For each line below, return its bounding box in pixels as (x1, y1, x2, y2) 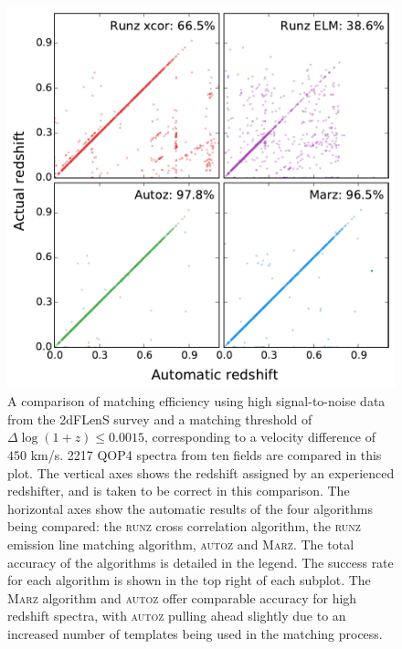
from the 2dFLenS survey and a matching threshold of (7, 409, 312, 428)
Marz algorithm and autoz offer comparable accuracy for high (7, 588, 357, 607)
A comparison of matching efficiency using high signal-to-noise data (7, 392, 386, 411)
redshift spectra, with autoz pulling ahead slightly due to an (7, 606, 346, 625)
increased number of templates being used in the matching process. (7, 624, 383, 644)
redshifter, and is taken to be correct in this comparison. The (7, 481, 350, 500)
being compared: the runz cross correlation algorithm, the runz (7, 517, 361, 536)
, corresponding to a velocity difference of (144, 427, 376, 446)
